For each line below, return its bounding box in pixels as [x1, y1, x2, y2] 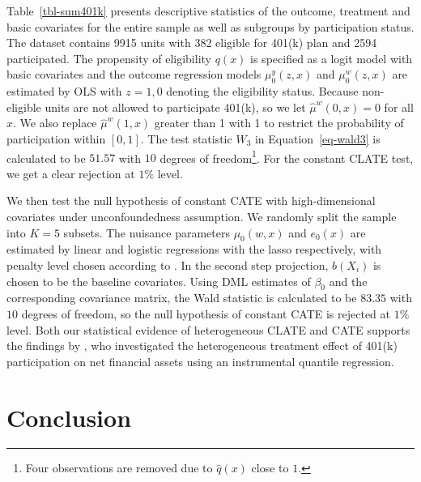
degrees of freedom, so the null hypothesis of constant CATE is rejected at [21, 305, 391, 322]
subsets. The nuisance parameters [63, 224, 230, 241]
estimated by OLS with [6, 83, 122, 100]
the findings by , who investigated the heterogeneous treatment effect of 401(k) [6, 337, 398, 354]
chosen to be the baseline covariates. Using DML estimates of [6, 272, 311, 289]
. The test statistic [140, 130, 232, 147]
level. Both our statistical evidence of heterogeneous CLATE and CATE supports [6, 321, 410, 338]
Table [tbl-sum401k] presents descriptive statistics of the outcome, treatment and [6, 2, 410, 19]
